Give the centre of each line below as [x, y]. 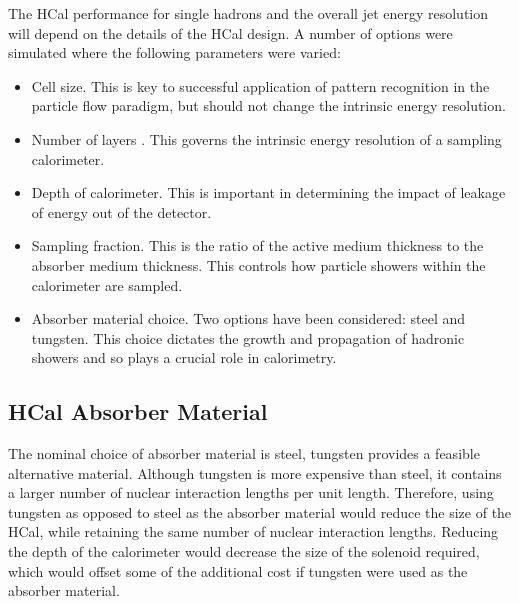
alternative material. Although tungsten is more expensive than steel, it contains [255, 472]
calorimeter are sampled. [107, 284]
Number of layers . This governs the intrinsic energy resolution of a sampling [266, 138]
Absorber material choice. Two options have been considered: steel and [248, 318]
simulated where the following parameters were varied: [174, 52]
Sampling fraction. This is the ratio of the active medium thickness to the [257, 245]
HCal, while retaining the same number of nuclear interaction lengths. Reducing [253, 531]
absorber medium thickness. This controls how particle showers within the [258, 264]
